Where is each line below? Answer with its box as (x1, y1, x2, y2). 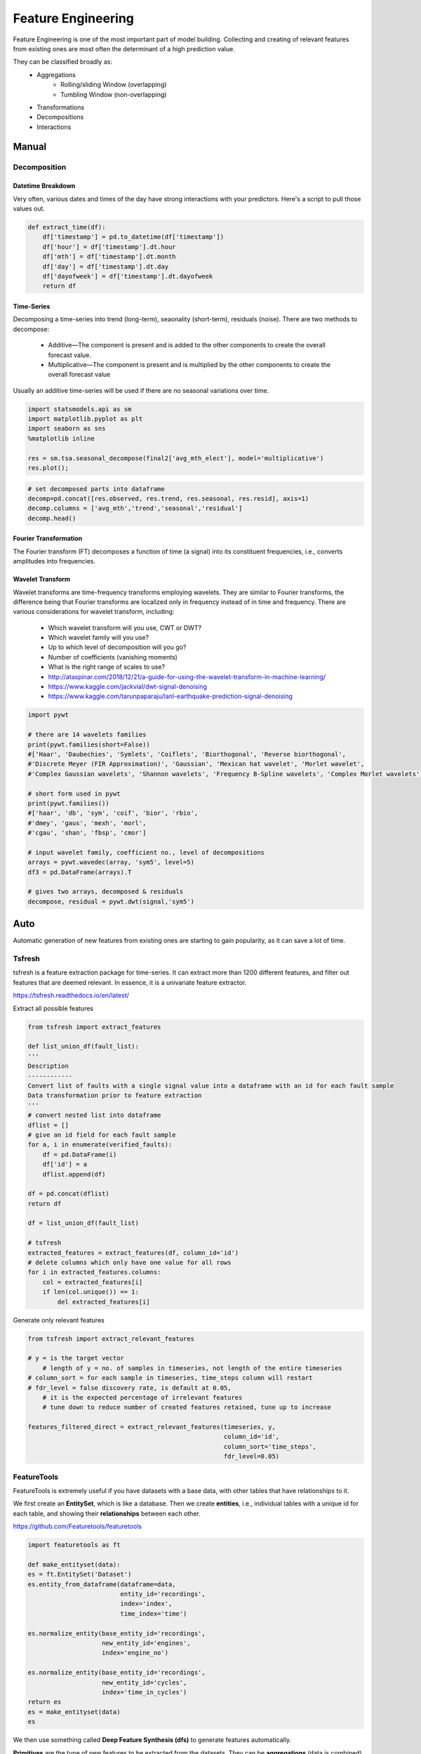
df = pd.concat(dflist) (27, 1190, 110, 1198)
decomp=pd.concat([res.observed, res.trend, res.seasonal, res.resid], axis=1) (27, 495, 309, 502)
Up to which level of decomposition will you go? (48, 643, 187, 652)
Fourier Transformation (13, 534, 83, 543)
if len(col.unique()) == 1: (42, 1288, 140, 1296)
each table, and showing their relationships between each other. (13, 1509, 201, 1518)
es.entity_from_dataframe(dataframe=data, (27, 1580, 176, 1588)
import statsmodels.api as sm (27, 405, 132, 413)
